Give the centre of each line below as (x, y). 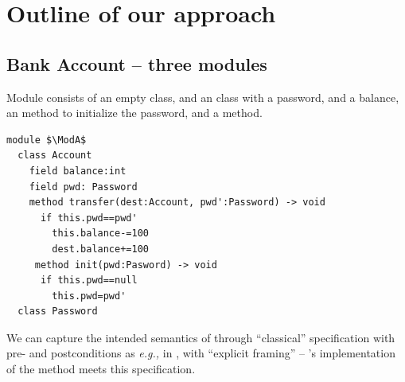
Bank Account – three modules (137, 63)
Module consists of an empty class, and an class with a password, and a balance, (203, 97)
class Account (55, 156)
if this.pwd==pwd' (89, 218)
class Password (58, 312)
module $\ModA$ (47, 140)
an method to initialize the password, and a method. (134, 113)
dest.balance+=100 (100, 249)
